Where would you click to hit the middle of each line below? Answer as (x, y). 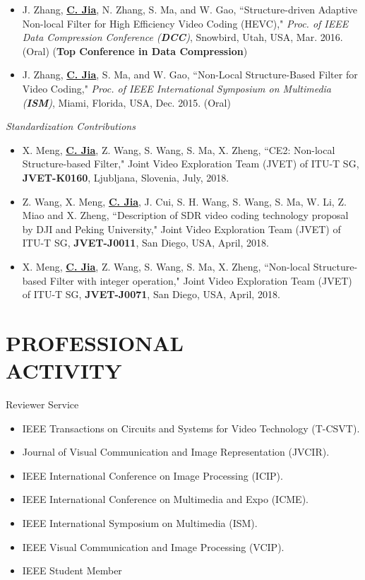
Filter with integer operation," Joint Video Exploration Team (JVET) (201, 280)
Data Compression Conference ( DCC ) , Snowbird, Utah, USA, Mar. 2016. (182, 37)
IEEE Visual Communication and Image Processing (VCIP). (153, 546)
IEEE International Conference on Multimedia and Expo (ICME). (165, 499)
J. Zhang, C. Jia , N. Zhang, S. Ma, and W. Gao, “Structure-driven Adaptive (190, 9)
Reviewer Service (42, 404)
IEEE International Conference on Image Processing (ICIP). (152, 475)
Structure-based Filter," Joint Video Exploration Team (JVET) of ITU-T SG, (191, 164)
